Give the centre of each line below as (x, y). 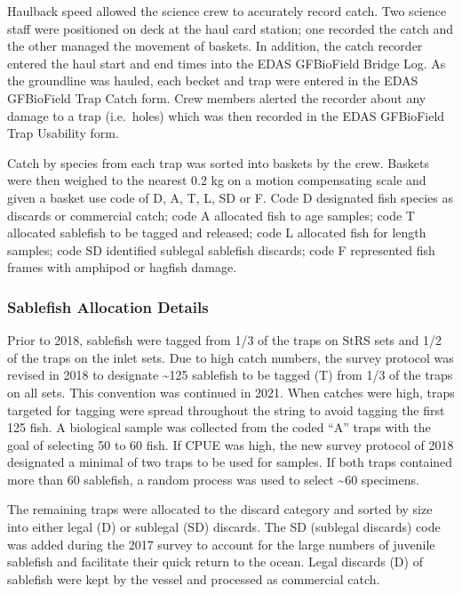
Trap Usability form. (63, 133)
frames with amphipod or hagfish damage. (122, 267)
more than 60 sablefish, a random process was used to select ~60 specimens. (213, 479)
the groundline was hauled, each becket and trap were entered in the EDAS (213, 80)
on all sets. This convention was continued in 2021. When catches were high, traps (231, 392)
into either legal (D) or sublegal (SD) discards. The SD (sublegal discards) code (224, 527)
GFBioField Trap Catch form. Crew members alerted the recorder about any (217, 97)
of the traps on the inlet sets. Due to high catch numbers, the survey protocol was (231, 357)
